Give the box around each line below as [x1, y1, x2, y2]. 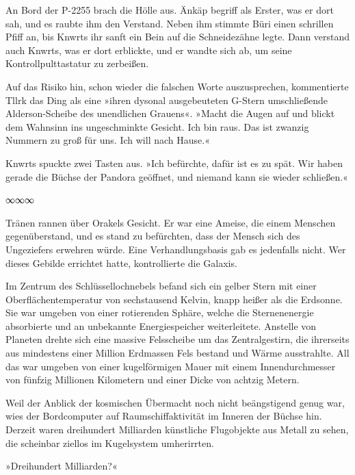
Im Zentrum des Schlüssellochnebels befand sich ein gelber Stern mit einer [5, 279, 317, 293]
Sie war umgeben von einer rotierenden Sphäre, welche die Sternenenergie [5, 305, 314, 320]
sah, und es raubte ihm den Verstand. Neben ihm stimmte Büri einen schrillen [5, 16, 334, 30]
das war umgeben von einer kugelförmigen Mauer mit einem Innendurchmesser [5, 359, 336, 373]
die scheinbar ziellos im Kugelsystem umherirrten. [5, 435, 214, 450]
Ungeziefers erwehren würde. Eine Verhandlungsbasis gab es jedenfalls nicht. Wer [5, 242, 346, 256]
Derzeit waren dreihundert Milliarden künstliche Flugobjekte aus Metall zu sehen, [5, 422, 349, 437]
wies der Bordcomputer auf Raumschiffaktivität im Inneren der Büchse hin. [5, 409, 322, 423]
